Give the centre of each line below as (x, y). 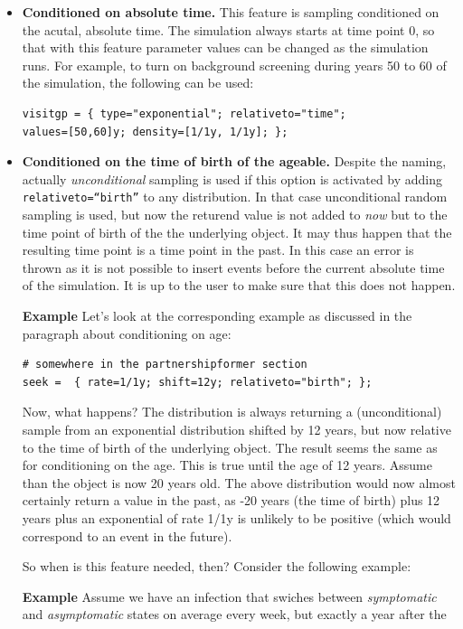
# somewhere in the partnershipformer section (165, 365)
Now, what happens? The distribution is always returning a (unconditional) (232, 412)
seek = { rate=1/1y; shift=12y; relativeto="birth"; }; (197, 382)
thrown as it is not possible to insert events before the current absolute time (233, 267)
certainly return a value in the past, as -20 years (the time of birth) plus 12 (231, 500)
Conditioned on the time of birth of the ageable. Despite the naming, (234, 161)
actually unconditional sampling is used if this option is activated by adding (232, 178)
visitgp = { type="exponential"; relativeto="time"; (184, 113)
